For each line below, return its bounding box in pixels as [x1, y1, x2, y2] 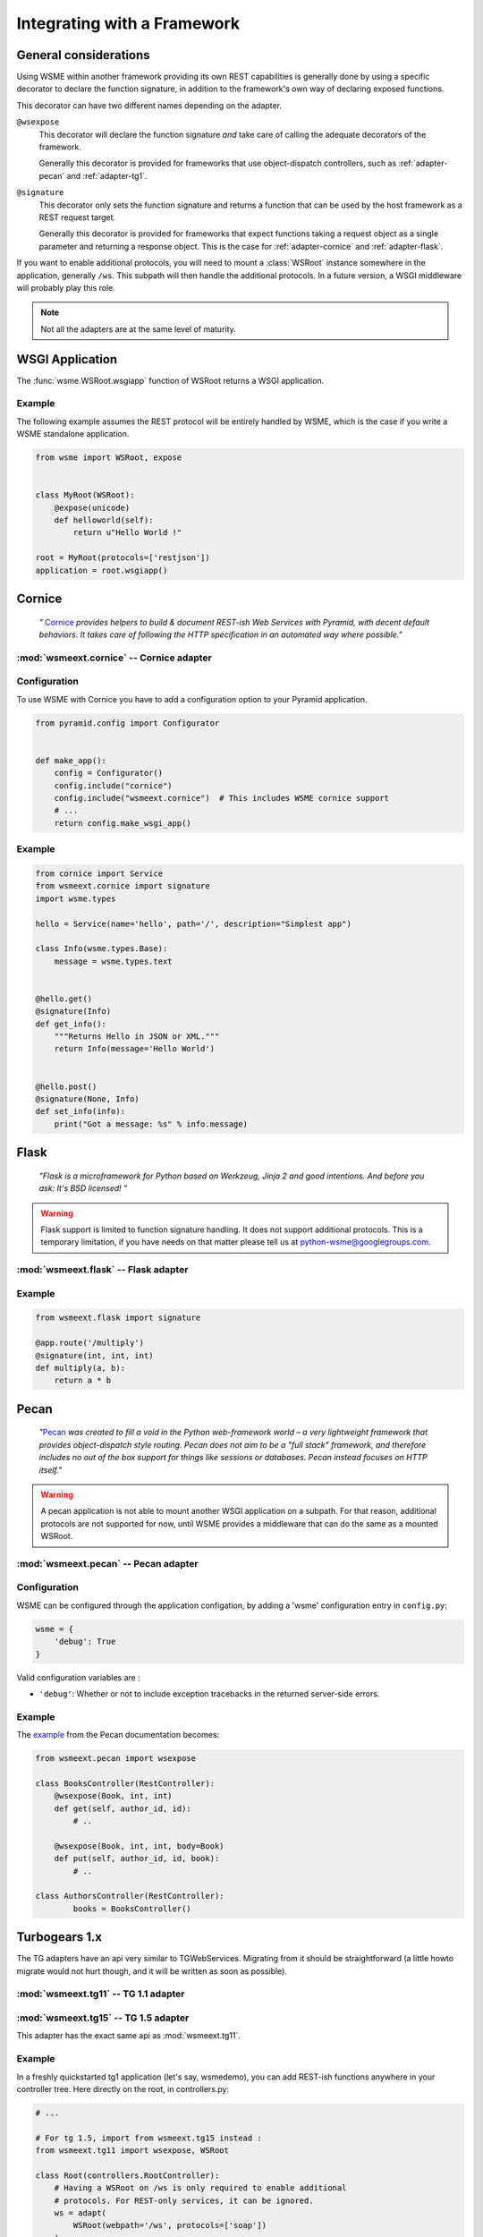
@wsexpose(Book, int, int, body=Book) [54, 1841, 225, 1851]
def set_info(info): [35, 1106, 125, 1117]
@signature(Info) [35, 1007, 112, 1016]
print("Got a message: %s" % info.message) [54, 1118, 248, 1129]
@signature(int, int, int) [35, 1350, 154, 1360]
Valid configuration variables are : [16, 1671, 140, 1682]
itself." [38, 1464, 63, 1476]
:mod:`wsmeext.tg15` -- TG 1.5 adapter [16, 2012, 190, 2024]
